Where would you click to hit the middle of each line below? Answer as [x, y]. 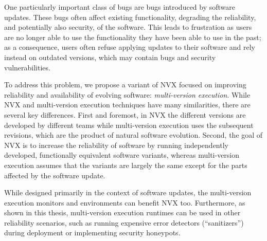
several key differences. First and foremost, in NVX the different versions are [125, 114]
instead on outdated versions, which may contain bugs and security [110, 57]
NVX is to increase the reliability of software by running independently [116, 145]
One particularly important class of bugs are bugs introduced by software [120, 7]
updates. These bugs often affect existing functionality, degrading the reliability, [130, 17]
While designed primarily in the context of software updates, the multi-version [128, 192]
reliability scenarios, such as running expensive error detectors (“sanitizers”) [124, 222]
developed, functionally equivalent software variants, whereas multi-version [122, 155]
